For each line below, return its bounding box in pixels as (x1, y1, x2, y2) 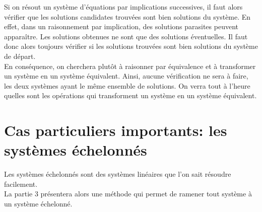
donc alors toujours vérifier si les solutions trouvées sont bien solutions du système (4, 41, 258, 51)
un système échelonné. (4, 198, 73, 209)
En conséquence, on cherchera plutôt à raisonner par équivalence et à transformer (4, 60, 256, 71)
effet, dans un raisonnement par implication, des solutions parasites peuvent (4, 21, 238, 32)
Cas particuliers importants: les (4, 120, 227, 140)
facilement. (4, 178, 38, 189)
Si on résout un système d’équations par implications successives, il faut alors (4, 2, 243, 12)
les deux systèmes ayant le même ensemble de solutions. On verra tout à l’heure (4, 80, 250, 91)
